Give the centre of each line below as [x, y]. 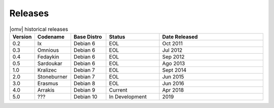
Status [117, 37]
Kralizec [47, 70]
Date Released [180, 37]
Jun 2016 [173, 83]
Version [22, 37]
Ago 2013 [174, 63]
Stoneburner [53, 77]
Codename [51, 37]
